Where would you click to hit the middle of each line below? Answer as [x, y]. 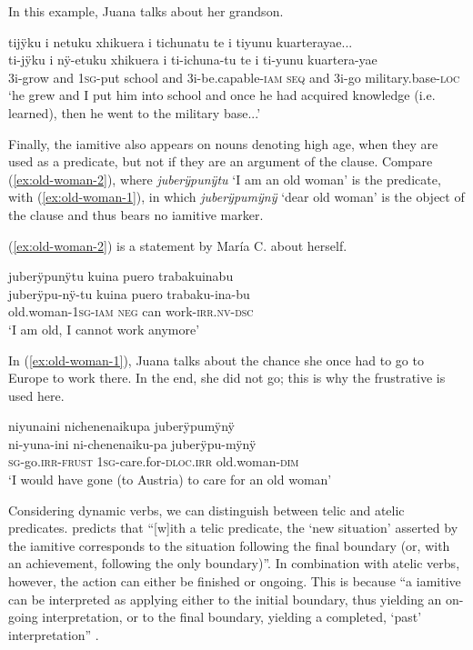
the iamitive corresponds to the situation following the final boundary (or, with [229, 545]
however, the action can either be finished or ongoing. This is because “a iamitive [235, 581]
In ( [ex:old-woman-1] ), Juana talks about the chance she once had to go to [216, 360]
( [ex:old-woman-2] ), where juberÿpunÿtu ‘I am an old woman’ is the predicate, [225, 179]
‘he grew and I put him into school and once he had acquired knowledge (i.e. [222, 95]
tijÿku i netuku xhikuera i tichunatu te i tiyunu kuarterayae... [181, 41]
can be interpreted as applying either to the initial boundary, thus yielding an [225, 599]
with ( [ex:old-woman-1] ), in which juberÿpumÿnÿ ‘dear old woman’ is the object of [236, 197]
